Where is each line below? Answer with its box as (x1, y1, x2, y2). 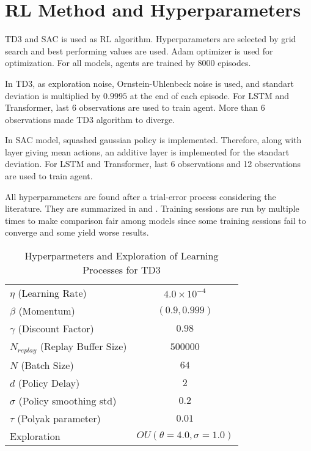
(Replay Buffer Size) (40, 339, 127, 354)
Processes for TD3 (82, 263, 161, 277)
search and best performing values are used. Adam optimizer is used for (5, 44, 273, 57)
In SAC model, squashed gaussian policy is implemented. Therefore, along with (5, 133, 302, 146)
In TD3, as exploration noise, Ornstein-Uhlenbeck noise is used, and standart (5, 76, 294, 89)
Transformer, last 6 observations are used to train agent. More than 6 (5, 101, 265, 114)
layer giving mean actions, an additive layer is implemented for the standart (5, 145, 290, 158)
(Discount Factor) (18, 321, 94, 336)
